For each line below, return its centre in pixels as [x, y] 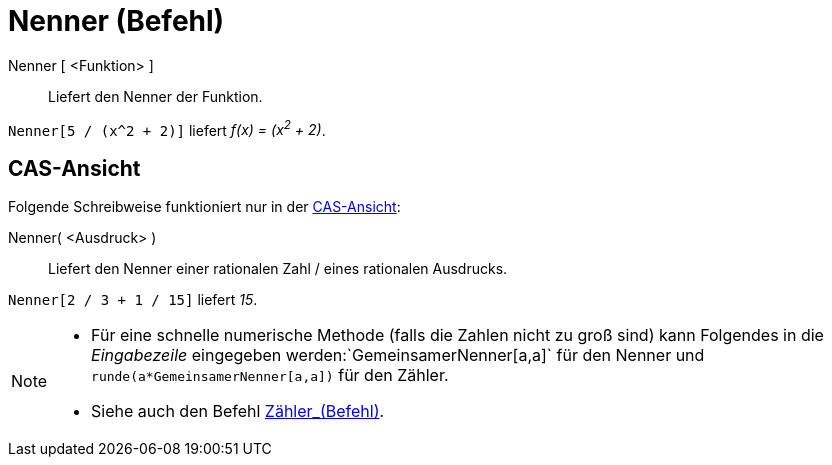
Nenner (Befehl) [116, 21]
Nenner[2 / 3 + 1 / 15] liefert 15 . [133, 300]
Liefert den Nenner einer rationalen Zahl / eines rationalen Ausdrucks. [278, 269]
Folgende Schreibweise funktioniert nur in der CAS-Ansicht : [204, 207]
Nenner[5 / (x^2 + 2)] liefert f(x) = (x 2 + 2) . [167, 128]
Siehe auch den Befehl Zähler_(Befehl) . [238, 411]
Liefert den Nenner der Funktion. [155, 96]
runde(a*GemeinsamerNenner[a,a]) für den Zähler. [270, 375]
